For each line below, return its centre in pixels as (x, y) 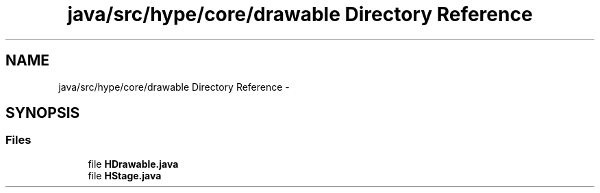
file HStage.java (125, 175)
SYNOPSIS (43, 113)
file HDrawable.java (133, 164)
